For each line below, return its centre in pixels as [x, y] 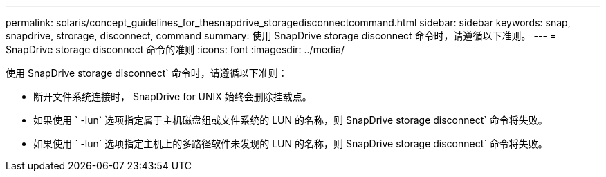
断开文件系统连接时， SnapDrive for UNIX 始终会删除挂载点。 [173, 96]
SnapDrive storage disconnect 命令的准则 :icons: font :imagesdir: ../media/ [175, 49]
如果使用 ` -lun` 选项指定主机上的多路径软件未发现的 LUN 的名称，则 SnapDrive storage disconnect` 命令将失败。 [291, 143]
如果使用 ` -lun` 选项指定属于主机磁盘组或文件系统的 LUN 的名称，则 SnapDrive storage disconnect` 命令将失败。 [291, 120]
